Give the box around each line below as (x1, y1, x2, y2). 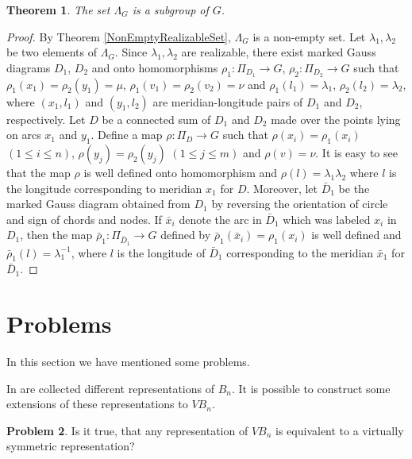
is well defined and (311, 226, 402, 243)
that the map (6, 164, 71, 181)
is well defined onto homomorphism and (83, 164, 278, 181)
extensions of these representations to (6, 395, 188, 412)
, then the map (20, 226, 93, 243)
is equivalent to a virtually (275, 422, 404, 438)
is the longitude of (117, 244, 206, 260)
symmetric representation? (6, 438, 135, 454)
